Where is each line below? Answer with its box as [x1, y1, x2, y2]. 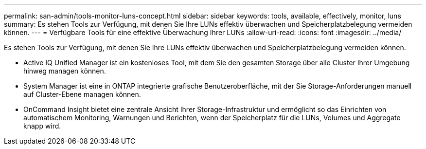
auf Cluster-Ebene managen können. [23, 90, 141, 98]
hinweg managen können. [23, 67, 106, 75]
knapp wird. [23, 122, 61, 130]
